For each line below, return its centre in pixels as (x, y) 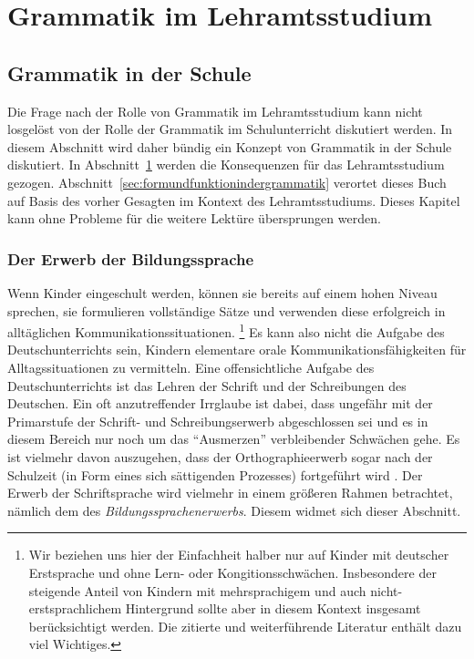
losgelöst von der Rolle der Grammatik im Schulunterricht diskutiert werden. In (230, 129)
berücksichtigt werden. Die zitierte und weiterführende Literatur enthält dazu (245, 626)
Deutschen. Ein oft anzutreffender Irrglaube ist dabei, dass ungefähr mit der (220, 403)
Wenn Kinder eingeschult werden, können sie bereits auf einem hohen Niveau (222, 292)
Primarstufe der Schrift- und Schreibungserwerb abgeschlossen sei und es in (218, 421)
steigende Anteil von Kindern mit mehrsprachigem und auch (197, 590)
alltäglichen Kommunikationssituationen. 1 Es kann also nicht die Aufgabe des (226, 330)
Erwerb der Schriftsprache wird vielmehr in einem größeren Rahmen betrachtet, (230, 493)
